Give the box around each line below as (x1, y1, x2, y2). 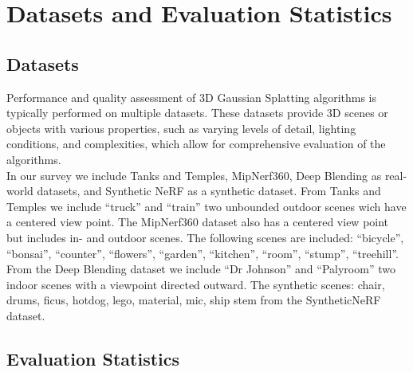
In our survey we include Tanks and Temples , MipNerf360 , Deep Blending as (6, 166, 382, 183)
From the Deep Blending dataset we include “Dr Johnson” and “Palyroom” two (6, 260, 395, 277)
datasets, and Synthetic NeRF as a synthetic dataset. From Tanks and (37, 182, 381, 199)
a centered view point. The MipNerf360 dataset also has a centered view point (6, 213, 389, 230)
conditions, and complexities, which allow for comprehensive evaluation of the (6, 135, 386, 152)
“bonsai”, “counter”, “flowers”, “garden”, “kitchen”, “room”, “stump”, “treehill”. (6, 245, 399, 261)
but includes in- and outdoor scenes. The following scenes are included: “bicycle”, (6, 229, 404, 245)
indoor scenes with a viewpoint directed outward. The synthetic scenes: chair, (6, 276, 385, 292)
